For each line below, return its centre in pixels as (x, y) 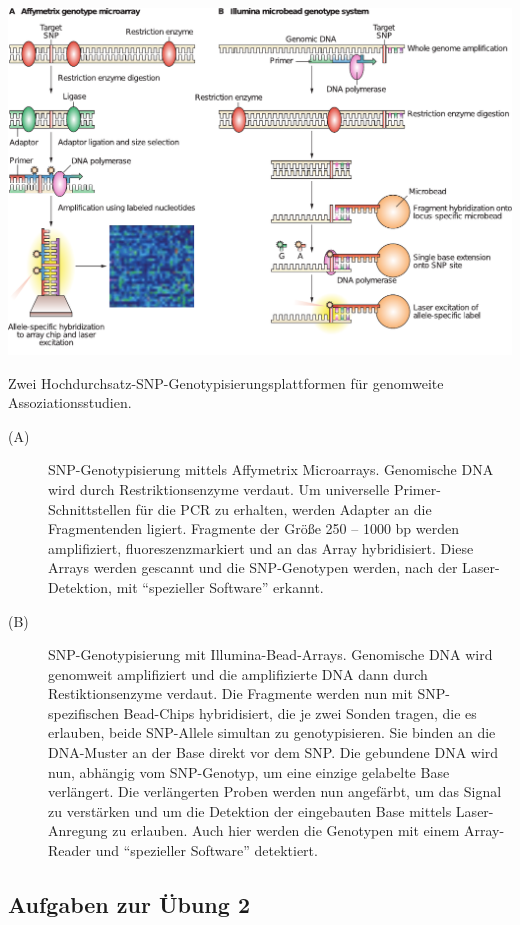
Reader (70, 850)
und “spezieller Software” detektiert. (206, 850)
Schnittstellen (89, 508)
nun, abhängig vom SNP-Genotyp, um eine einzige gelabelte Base (249, 771)
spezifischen (83, 712)
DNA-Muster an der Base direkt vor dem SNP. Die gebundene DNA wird (273, 752)
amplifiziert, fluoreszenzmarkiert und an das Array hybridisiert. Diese (261, 547)
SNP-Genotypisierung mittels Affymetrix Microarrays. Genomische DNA (271, 469)
